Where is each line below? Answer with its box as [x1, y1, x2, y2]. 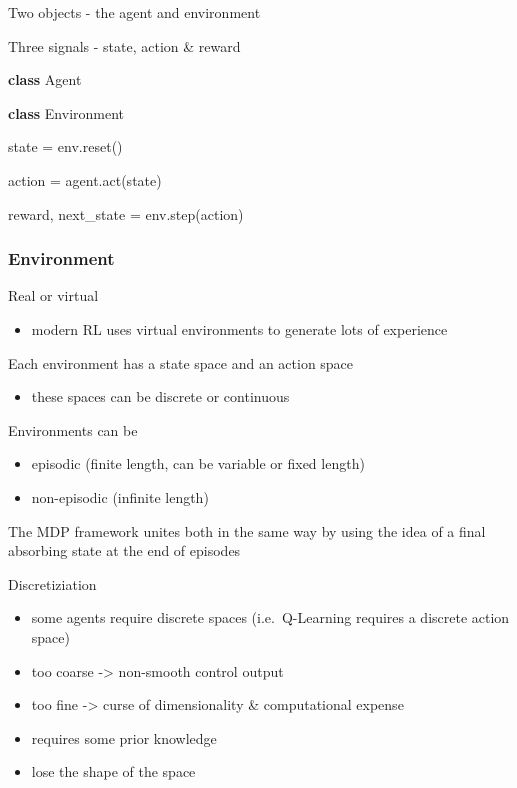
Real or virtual [8, 285, 99, 306]
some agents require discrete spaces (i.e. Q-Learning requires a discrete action [31, 607, 510, 628]
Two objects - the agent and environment [8, 2, 261, 22]
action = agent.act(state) [8, 169, 162, 190]
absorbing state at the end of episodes [8, 540, 241, 561]
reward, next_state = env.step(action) [8, 203, 244, 224]
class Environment [8, 102, 125, 123]
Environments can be [8, 419, 138, 440]
